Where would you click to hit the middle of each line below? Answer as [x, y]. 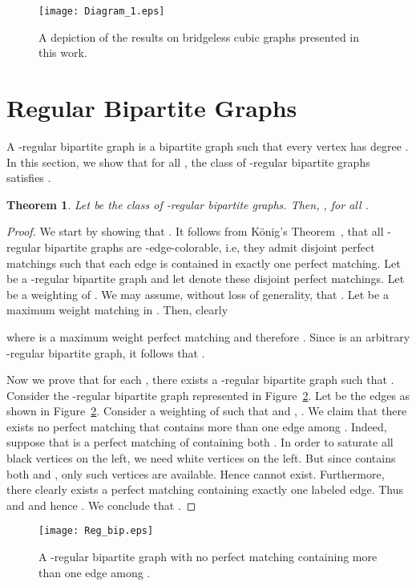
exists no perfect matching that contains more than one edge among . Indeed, [197, 426]
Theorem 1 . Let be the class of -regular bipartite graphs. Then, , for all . [188, 204]
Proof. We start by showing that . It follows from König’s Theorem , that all [195, 231]
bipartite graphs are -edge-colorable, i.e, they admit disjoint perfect [210, 247]
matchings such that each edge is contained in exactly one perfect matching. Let [204, 263]
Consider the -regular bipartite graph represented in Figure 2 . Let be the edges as [208, 395]
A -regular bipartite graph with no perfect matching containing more [208, 557]
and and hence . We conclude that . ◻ [101, 505]
